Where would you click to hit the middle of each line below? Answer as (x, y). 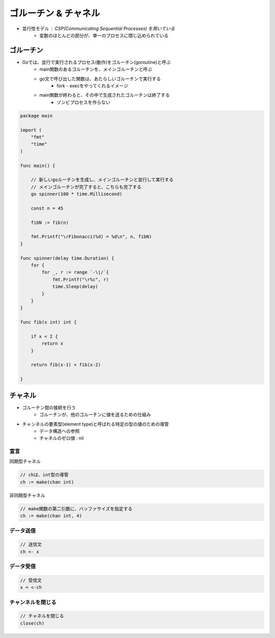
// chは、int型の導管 (44, 475)
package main (36, 115)
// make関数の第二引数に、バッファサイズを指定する (76, 509)
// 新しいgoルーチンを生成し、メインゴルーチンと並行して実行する (102, 180)
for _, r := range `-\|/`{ (75, 272)
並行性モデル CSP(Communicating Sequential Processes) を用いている (99, 28)
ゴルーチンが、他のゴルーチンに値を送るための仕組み (95, 415)
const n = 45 (47, 208)
